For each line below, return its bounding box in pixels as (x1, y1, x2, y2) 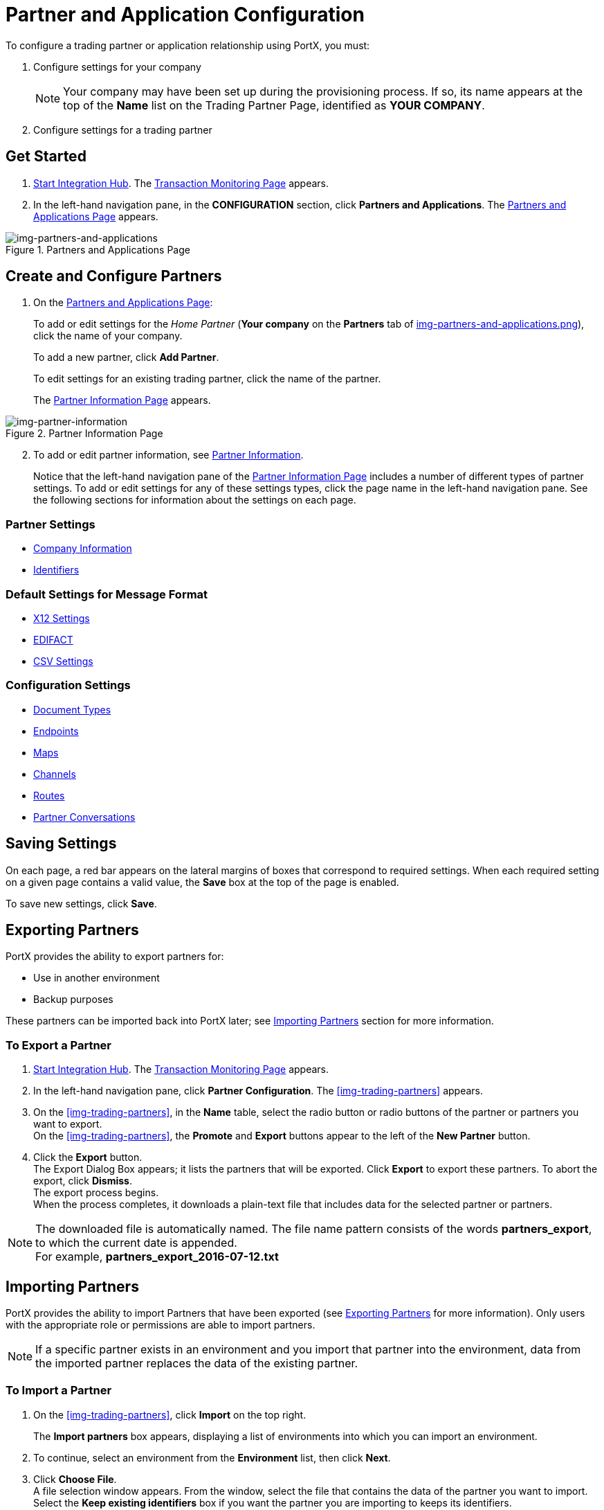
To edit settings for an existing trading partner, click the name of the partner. (33, 373, 381, 385)
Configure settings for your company (33, 60, 201, 73)
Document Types (33, 703, 111, 716)
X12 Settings (33, 612, 90, 624)
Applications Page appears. (33, 210, 158, 222)
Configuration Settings (6, 678, 131, 693)
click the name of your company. (33, 330, 183, 342)
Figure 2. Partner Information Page (6, 427, 163, 440)
